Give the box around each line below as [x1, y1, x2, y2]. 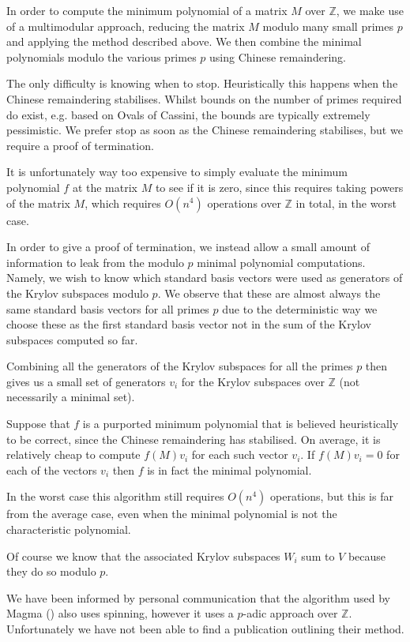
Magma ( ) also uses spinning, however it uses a [6, 605, 234, 621]
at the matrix [72, 178, 137, 195]
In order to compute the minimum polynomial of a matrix [6, 2, 288, 18]
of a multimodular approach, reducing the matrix [6, 17, 245, 34]
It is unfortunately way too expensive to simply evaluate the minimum [6, 163, 348, 180]
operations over [207, 194, 281, 211]
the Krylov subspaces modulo [6, 284, 149, 301]
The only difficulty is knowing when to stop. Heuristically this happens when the [6, 75, 398, 92]
